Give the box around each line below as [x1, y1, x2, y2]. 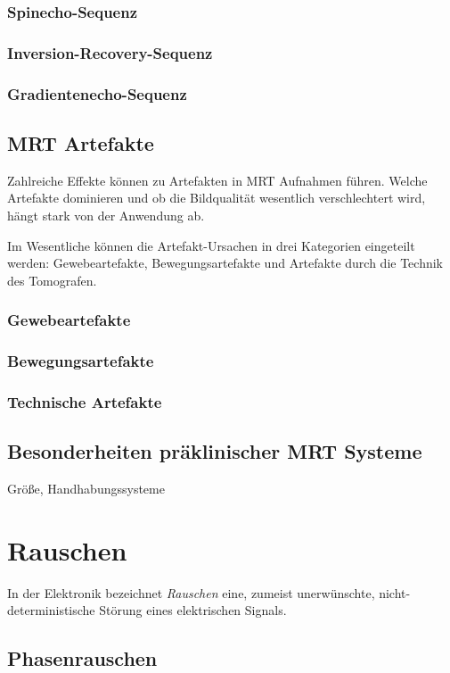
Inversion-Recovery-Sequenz [7, 41, 213, 63]
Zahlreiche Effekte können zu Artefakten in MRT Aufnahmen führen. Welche [7, 170, 428, 189]
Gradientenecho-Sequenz [7, 82, 187, 104]
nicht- [379, 583, 411, 602]
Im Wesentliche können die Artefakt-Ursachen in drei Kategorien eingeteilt [7, 236, 415, 254]
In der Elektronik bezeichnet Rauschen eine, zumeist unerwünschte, [7, 583, 375, 602]
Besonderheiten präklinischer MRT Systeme [7, 437, 422, 465]
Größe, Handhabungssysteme [7, 479, 165, 498]
